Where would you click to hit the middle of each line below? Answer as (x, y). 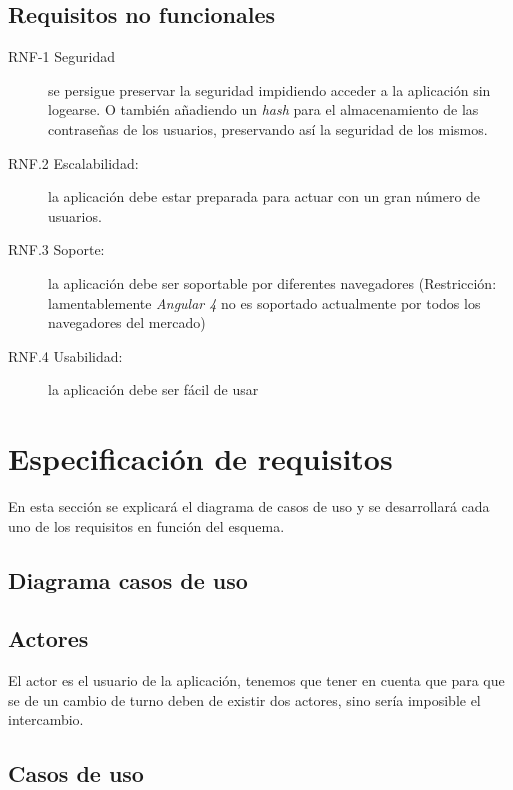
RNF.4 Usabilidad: (65, 355)
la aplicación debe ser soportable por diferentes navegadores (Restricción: (272, 282)
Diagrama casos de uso (128, 579)
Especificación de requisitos (200, 458)
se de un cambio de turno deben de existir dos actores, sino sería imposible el (244, 699)
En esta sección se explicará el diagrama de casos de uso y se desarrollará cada (249, 506)
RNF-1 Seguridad (62, 56)
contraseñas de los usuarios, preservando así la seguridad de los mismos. (268, 128)
